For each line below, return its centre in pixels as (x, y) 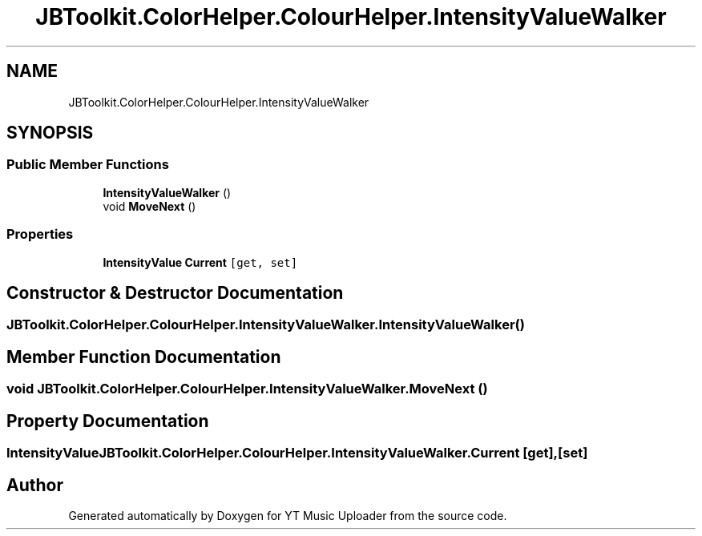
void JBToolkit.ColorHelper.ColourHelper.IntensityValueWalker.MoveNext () (247, 389)
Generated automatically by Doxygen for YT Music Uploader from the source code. (288, 515)
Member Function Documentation (144, 357)
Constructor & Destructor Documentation (175, 292)
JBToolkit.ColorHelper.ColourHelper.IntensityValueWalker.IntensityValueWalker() (266, 325)
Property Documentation (108, 421)
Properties (40, 234)
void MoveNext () (149, 206)
